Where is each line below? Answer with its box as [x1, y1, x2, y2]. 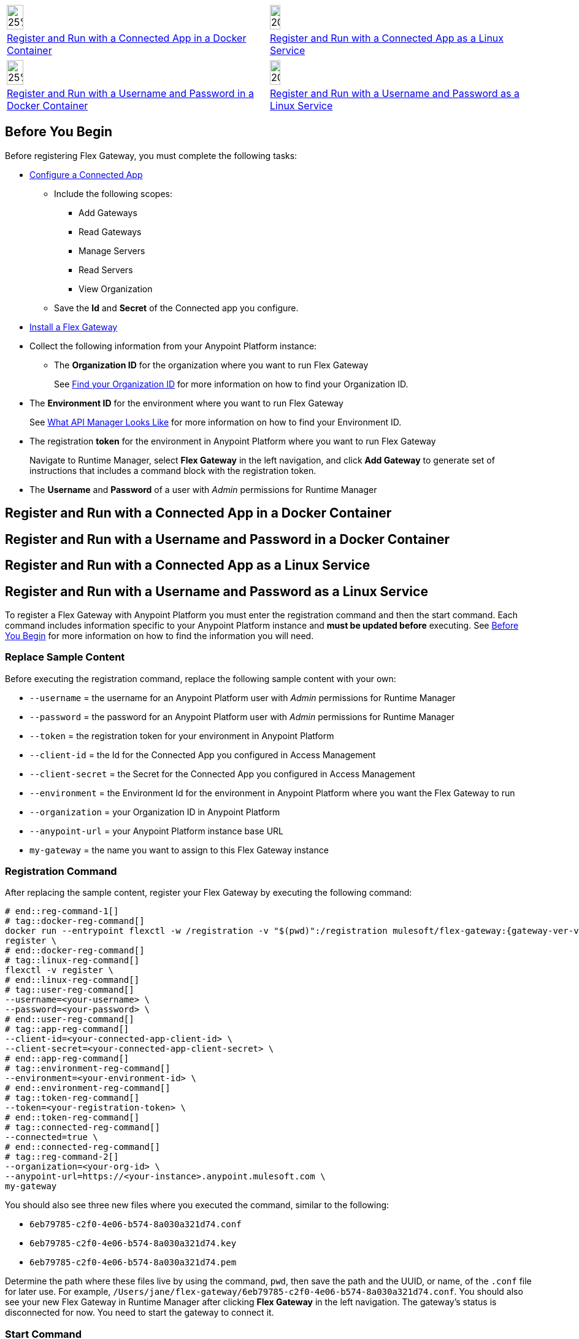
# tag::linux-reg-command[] [5, 955, 140, 966]
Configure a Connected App [29, 169, 143, 180]
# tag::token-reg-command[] [5, 1093, 140, 1103]
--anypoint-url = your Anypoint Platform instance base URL [29, 825, 283, 836]
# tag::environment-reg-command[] [5, 1063, 171, 1074]
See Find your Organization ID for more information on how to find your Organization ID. [54, 378, 408, 389]
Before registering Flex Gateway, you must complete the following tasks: [5, 150, 297, 161]
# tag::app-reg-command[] [5, 1024, 129, 1034]
